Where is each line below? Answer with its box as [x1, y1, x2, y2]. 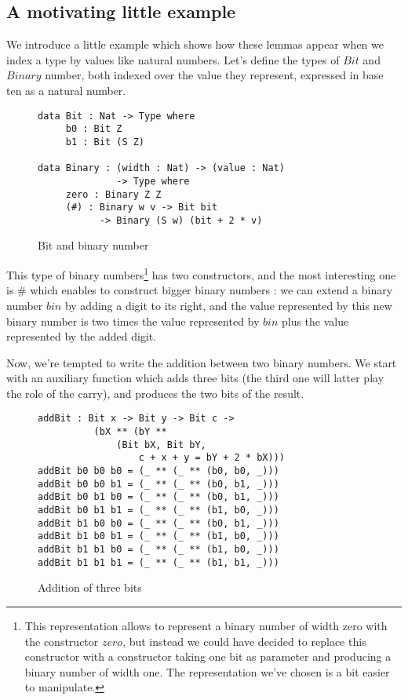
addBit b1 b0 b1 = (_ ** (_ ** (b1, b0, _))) [38, 530, 279, 542]
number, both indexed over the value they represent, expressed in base [45, 67, 384, 83]
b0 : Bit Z [65, 123, 122, 135]
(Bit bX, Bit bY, [116, 439, 206, 450]
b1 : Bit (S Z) [65, 136, 145, 148]
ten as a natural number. [6, 82, 126, 98]
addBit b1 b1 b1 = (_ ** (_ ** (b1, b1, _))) [38, 556, 279, 568]
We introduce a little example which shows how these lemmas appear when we [6, 36, 384, 53]
